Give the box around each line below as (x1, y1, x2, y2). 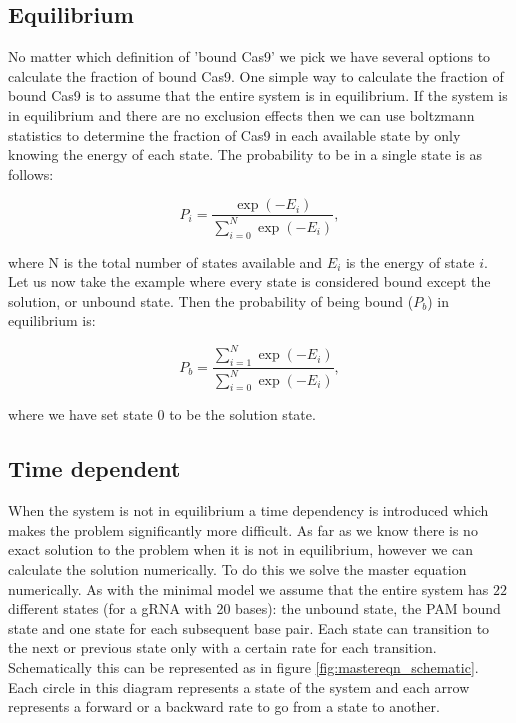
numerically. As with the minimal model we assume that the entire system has (8, 578, 489, 599)
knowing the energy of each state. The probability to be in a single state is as (8, 144, 483, 165)
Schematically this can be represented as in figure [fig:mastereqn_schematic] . (8, 656, 479, 677)
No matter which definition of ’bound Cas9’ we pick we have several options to (8, 46, 491, 67)
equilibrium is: (8, 310, 96, 331)
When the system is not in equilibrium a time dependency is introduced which (8, 500, 489, 521)
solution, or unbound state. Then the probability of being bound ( (8, 290, 414, 311)
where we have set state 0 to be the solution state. (8, 404, 316, 425)
